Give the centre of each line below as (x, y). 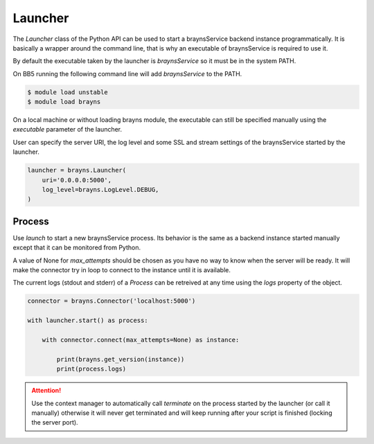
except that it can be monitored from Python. (77, 248)
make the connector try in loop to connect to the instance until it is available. (122, 270)
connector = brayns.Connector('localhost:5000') (112, 301)
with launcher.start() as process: (88, 321)
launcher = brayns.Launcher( (77, 170)
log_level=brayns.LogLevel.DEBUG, (100, 190)
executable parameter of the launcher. (68, 130)
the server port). (55, 423)
